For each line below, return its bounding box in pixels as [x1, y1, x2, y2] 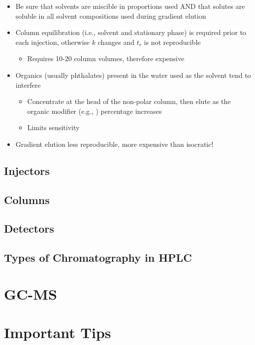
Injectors [4, 163, 50, 178]
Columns [4, 192, 50, 207]
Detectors [4, 221, 54, 236]
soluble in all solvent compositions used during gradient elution [15, 10, 206, 21]
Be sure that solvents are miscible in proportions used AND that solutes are [15, 1, 245, 11]
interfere [15, 79, 41, 90]
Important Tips [4, 322, 111, 343]
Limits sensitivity [27, 122, 80, 133]
